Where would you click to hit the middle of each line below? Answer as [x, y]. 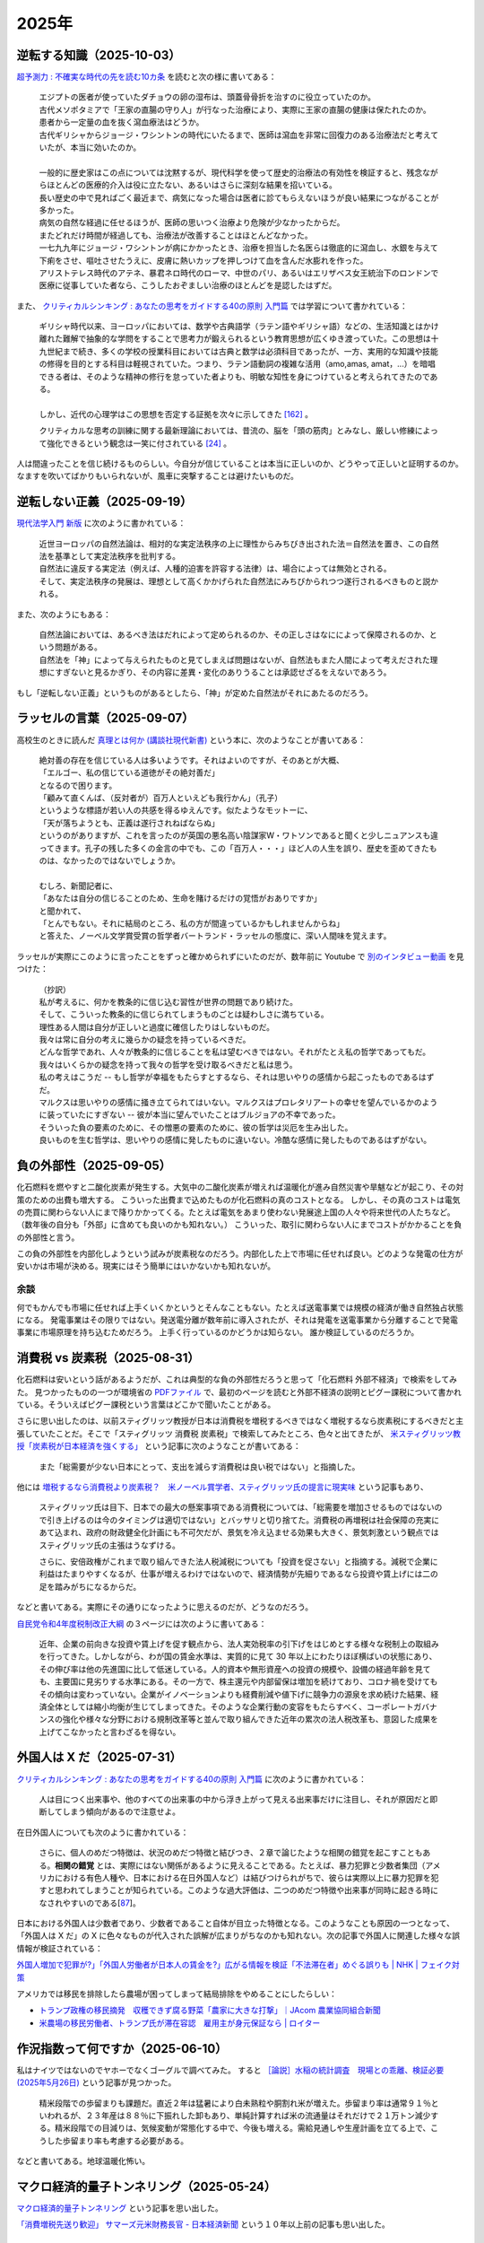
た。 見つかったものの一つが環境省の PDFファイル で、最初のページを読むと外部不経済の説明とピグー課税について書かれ [239, 1392]
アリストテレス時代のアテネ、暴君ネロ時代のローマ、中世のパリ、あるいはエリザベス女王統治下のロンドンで [239, 273]
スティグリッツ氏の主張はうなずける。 [110, 1545]
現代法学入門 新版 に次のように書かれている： [101, 523]
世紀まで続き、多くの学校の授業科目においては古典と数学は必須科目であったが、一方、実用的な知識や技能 [242, 351]
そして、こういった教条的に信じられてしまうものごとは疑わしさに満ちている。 [184, 1015]
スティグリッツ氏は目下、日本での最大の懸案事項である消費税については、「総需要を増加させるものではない [237, 1507]
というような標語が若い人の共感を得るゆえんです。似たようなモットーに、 [176, 810]
